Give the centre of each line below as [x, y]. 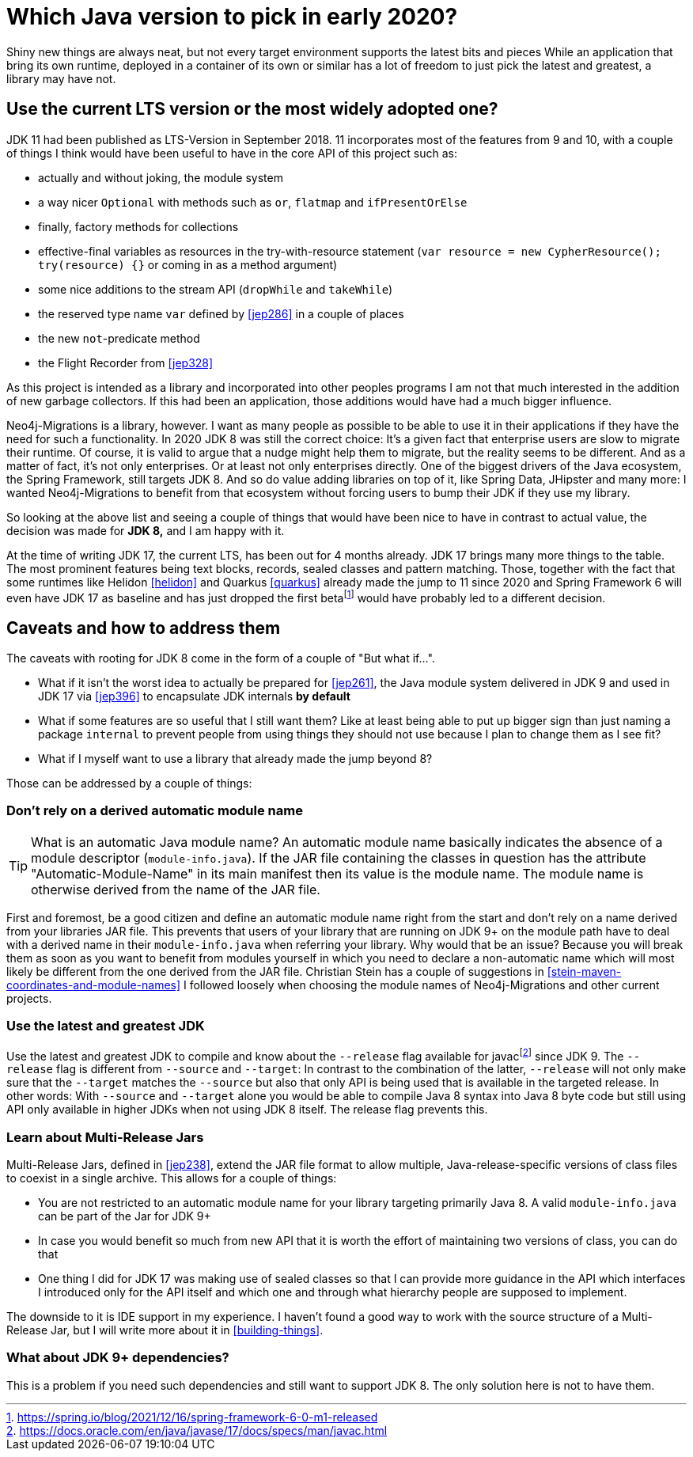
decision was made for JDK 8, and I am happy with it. [146, 530]
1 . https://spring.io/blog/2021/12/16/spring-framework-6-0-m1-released [192, 1417]
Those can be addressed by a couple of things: [129, 784]
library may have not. [61, 78]
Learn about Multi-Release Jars [105, 1137]
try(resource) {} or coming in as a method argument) [188, 264]
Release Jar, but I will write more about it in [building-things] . [165, 1330]
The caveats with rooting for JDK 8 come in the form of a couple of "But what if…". [221, 658]
